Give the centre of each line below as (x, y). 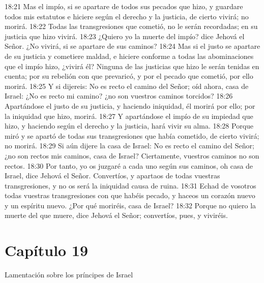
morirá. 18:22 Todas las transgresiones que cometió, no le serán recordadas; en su (131, 26)
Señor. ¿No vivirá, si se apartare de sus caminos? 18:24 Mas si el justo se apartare (133, 46)
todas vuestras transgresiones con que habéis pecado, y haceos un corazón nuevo (130, 195)
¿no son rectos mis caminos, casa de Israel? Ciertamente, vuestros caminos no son (132, 155)
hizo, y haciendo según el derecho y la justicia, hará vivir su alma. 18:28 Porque (129, 126)
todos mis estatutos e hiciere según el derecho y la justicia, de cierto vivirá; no (127, 16)
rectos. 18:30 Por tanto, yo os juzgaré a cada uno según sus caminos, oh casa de (129, 165)
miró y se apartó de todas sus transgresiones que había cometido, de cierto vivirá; (132, 135)
